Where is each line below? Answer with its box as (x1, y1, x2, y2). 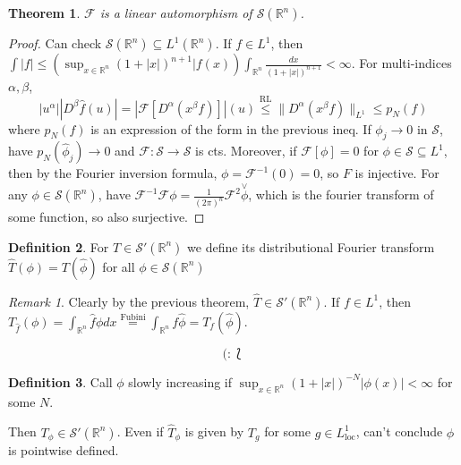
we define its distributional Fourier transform (187, 237, 435, 256)
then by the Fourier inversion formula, (8, 164, 218, 182)
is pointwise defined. (8, 441, 119, 460)
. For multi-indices (351, 54, 452, 72)
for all (102, 257, 135, 275)
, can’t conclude (355, 422, 443, 441)
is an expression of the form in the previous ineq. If (90, 119, 371, 138)
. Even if (116, 422, 164, 441)
